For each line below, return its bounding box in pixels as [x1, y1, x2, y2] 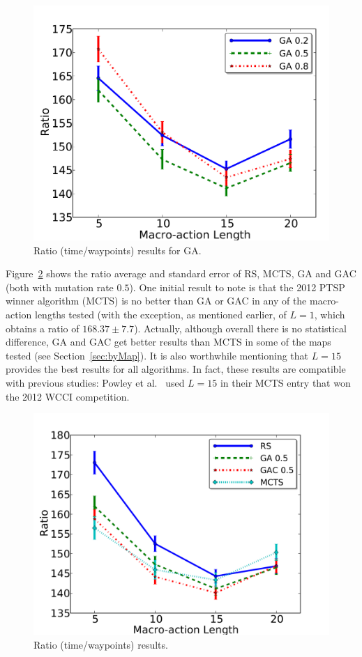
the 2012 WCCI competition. [6, 389, 130, 403]
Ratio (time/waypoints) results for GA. [33, 242, 202, 257]
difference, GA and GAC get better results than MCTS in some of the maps [6, 334, 331, 349]
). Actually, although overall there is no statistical [134, 320, 347, 335]
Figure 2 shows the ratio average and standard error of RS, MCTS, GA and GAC [6, 266, 356, 281]
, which [314, 307, 345, 321]
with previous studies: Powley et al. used [6, 375, 185, 389]
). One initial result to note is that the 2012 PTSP [129, 279, 345, 294]
